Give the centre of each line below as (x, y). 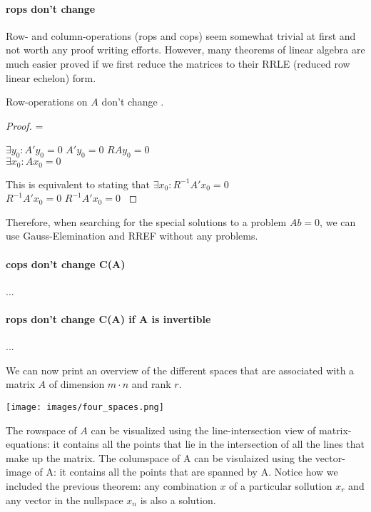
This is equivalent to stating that (78, 184)
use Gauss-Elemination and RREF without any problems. (132, 236)
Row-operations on (47, 102)
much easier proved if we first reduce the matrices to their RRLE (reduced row (178, 63)
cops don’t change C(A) (66, 263)
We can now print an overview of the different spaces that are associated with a (180, 370)
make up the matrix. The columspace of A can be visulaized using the (159, 457)
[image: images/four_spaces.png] (85, 407)
